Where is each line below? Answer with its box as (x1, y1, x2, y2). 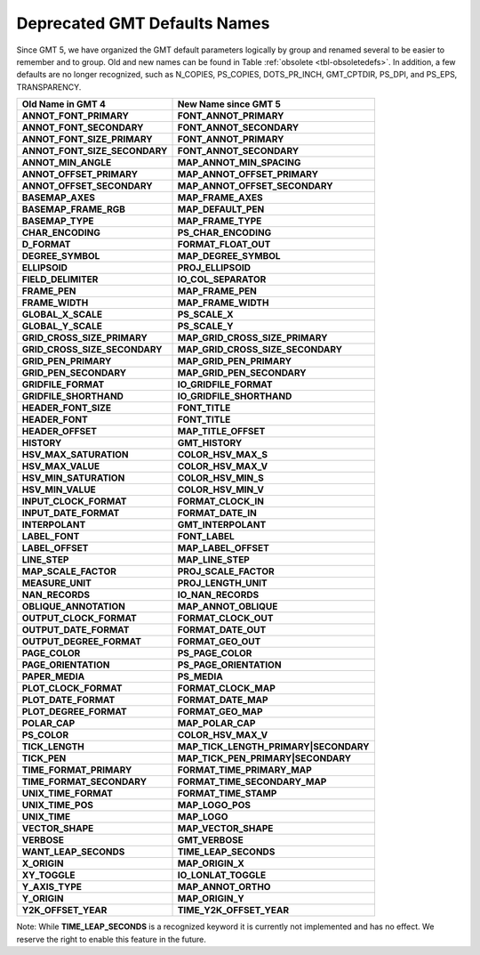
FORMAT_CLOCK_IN (177, 495, 264, 507)
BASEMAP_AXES (21, 191, 96, 204)
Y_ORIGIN (21, 893, 64, 905)
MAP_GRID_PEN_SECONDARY (177, 367, 307, 379)
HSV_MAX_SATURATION (21, 449, 129, 461)
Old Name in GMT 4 (21, 98, 106, 110)
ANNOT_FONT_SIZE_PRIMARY (21, 134, 153, 146)
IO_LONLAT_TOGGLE (177, 869, 267, 881)
